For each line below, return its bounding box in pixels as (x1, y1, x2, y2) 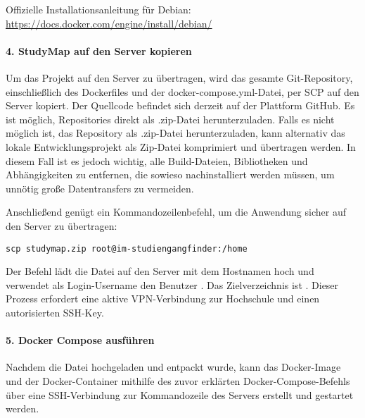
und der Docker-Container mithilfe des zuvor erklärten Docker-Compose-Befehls (6, 373, 350, 388)
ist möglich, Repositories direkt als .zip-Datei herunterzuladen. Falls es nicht (6, 111, 335, 126)
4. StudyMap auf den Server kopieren (6, 43, 192, 58)
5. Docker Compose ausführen (6, 333, 155, 348)
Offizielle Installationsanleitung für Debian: (6, 2, 191, 16)
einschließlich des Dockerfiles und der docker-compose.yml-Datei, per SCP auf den (6, 84, 359, 99)
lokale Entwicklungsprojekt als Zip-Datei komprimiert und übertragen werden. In (6, 139, 356, 154)
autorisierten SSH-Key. (6, 305, 104, 319)
